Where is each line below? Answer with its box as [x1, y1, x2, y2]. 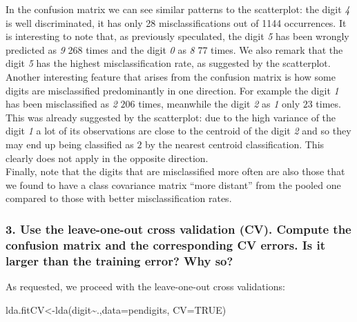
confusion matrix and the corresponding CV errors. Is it [6, 236, 326, 253]
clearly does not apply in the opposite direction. [6, 150, 209, 165]
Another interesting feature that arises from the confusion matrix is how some [6, 69, 336, 83]
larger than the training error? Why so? [6, 252, 233, 269]
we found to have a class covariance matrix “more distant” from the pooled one [6, 177, 341, 192]
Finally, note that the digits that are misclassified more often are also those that [6, 164, 345, 179]
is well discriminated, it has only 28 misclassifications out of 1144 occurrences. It [6, 15, 347, 30]
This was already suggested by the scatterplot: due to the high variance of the [6, 110, 336, 124]
